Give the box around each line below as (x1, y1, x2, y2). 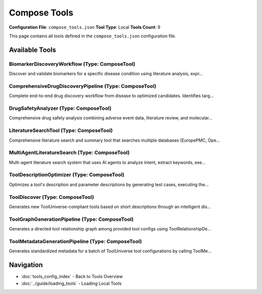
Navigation (9, 261, 43, 269)
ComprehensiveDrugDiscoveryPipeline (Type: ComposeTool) (9, 82, 156, 89)
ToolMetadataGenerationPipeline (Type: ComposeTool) (9, 238, 142, 245)
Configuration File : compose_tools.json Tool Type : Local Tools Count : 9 (9, 24, 161, 30)
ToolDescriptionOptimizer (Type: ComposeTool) (9, 171, 125, 178)
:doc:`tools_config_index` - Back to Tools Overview (21, 274, 123, 279)
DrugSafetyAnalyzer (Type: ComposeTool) (9, 105, 112, 112)
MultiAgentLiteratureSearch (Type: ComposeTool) (9, 149, 130, 156)
